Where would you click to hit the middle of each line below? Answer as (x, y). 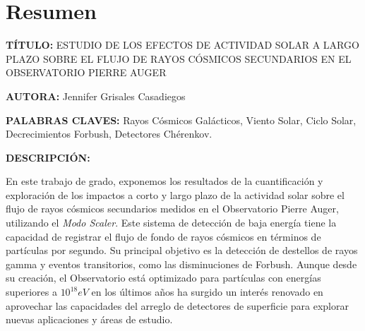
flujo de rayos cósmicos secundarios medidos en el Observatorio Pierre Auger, (172, 209)
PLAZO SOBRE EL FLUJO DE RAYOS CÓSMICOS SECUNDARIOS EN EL (179, 58)
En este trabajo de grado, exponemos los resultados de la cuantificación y (164, 181)
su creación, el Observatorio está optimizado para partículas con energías (163, 278)
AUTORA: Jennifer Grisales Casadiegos (96, 96)
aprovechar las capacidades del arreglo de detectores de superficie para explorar (177, 305)
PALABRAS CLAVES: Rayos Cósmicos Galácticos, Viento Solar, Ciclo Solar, (181, 120)
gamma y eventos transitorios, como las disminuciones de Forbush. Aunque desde (181, 264)
